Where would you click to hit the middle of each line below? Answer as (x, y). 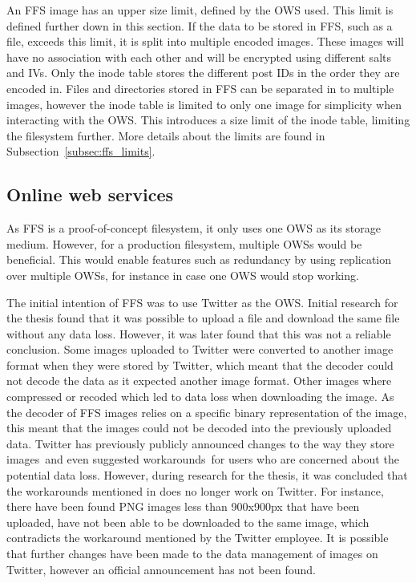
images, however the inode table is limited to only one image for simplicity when (204, 104)
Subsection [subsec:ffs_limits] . (81, 151)
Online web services (90, 194)
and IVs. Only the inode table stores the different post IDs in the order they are (203, 73)
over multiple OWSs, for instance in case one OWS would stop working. (183, 275)
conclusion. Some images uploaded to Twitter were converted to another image (200, 349)
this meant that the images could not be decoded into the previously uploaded (199, 428)
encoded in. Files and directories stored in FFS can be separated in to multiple (200, 88)
